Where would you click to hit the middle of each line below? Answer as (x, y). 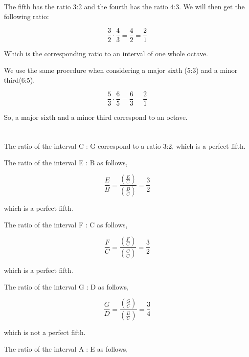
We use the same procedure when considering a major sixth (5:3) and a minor (121, 70)
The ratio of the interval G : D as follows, (66, 286)
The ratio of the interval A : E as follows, (66, 348)
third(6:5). (20, 79)
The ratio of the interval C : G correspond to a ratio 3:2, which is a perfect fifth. (125, 146)
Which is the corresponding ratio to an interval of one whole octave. (106, 54)
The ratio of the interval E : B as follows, (66, 162)
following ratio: (26, 16)
